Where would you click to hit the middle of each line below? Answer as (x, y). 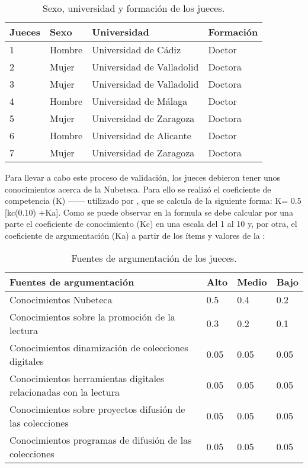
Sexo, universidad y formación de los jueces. (134, 8)
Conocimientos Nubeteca (61, 299)
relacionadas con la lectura (65, 392)
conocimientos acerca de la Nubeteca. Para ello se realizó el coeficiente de (138, 189)
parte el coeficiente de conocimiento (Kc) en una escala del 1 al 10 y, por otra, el (151, 224)
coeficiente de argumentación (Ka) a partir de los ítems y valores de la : (135, 235)
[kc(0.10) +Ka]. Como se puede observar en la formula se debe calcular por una (149, 212)
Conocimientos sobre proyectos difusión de (97, 409)
